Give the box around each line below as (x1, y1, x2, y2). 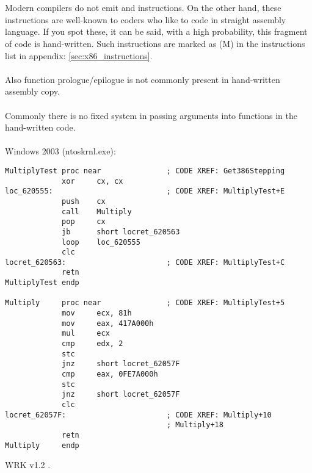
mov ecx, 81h (62, 309, 132, 318)
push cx (62, 197, 106, 206)
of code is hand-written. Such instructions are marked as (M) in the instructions (5, 37, 305, 49)
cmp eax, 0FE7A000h (62, 370, 158, 379)
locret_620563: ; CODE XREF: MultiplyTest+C (5, 258, 285, 267)
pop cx (62, 217, 106, 226)
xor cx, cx (62, 176, 123, 186)
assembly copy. (5, 85, 60, 98)
